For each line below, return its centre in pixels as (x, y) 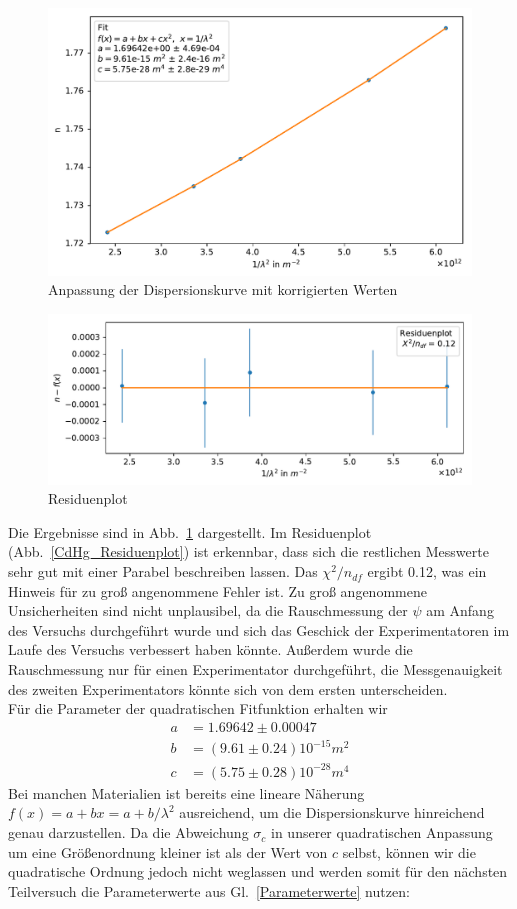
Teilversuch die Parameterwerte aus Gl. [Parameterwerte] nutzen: (209, 890)
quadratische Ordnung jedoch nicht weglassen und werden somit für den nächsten (258, 871)
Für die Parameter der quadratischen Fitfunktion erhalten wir (198, 708)
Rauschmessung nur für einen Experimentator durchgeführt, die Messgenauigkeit (255, 669)
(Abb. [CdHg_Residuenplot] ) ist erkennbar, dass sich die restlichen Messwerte (248, 551)
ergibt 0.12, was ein (427, 571)
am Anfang (460, 610)
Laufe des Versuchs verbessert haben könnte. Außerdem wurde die (210, 649)
